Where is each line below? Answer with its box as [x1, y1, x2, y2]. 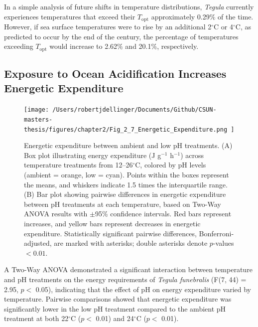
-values [213, 238, 234, 248]
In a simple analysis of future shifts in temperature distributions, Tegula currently [4, 1, 254, 11]
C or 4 [214, 21, 233, 32]
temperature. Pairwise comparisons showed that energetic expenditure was [4, 294, 232, 304]
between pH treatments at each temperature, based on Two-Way [24, 198, 221, 209]
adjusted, [24, 238, 52, 248]
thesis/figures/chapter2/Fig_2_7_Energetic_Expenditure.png [24, 126, 228, 133]
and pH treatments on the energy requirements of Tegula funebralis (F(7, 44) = [4, 274, 247, 284]
